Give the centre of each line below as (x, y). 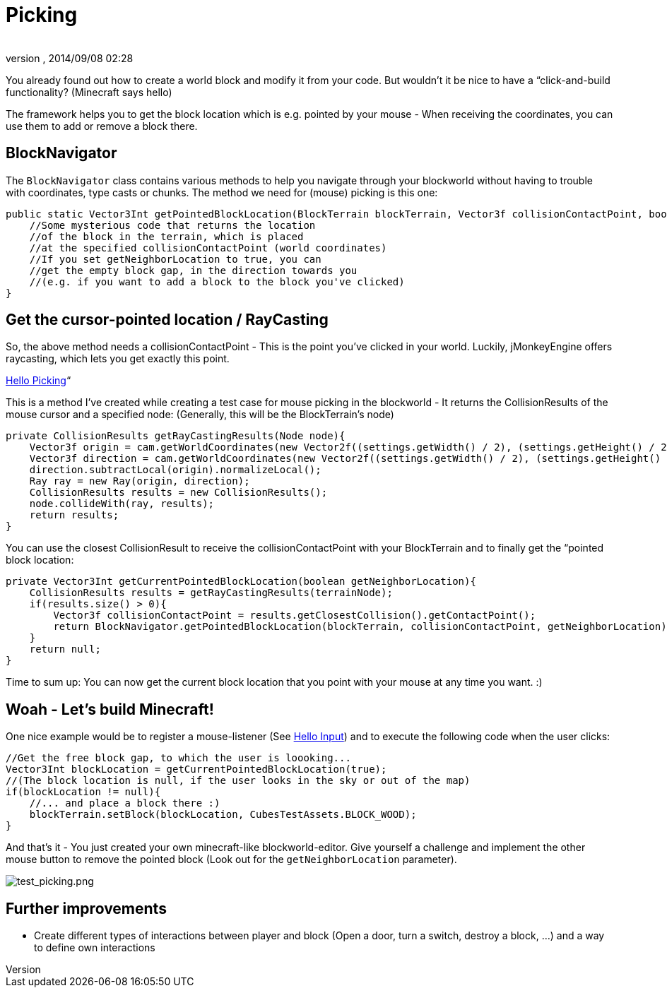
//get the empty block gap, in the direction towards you (193, 270)
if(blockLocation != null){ (83, 792)
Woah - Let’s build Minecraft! (110, 709)
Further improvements (86, 908)
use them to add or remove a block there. (102, 126)
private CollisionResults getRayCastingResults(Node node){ (176, 436)
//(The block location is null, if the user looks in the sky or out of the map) (238, 781)
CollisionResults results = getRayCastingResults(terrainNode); (211, 593)
